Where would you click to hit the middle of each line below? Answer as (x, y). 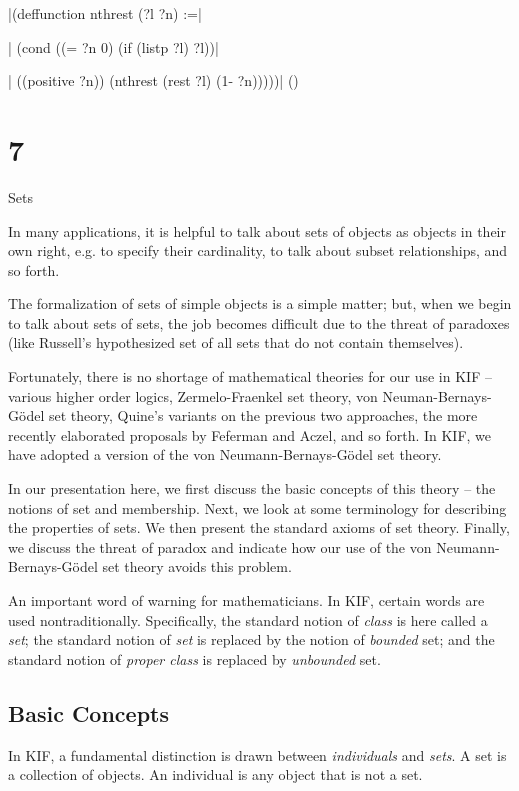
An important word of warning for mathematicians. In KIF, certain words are (246, 600)
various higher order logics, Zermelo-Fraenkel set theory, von (193, 395)
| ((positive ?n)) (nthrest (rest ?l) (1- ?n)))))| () (153, 80)
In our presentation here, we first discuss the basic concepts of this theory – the (252, 488)
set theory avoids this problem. (197, 566)
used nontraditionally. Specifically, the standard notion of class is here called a (248, 619)
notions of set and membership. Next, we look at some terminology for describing (257, 507)
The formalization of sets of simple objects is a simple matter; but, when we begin (260, 303)
